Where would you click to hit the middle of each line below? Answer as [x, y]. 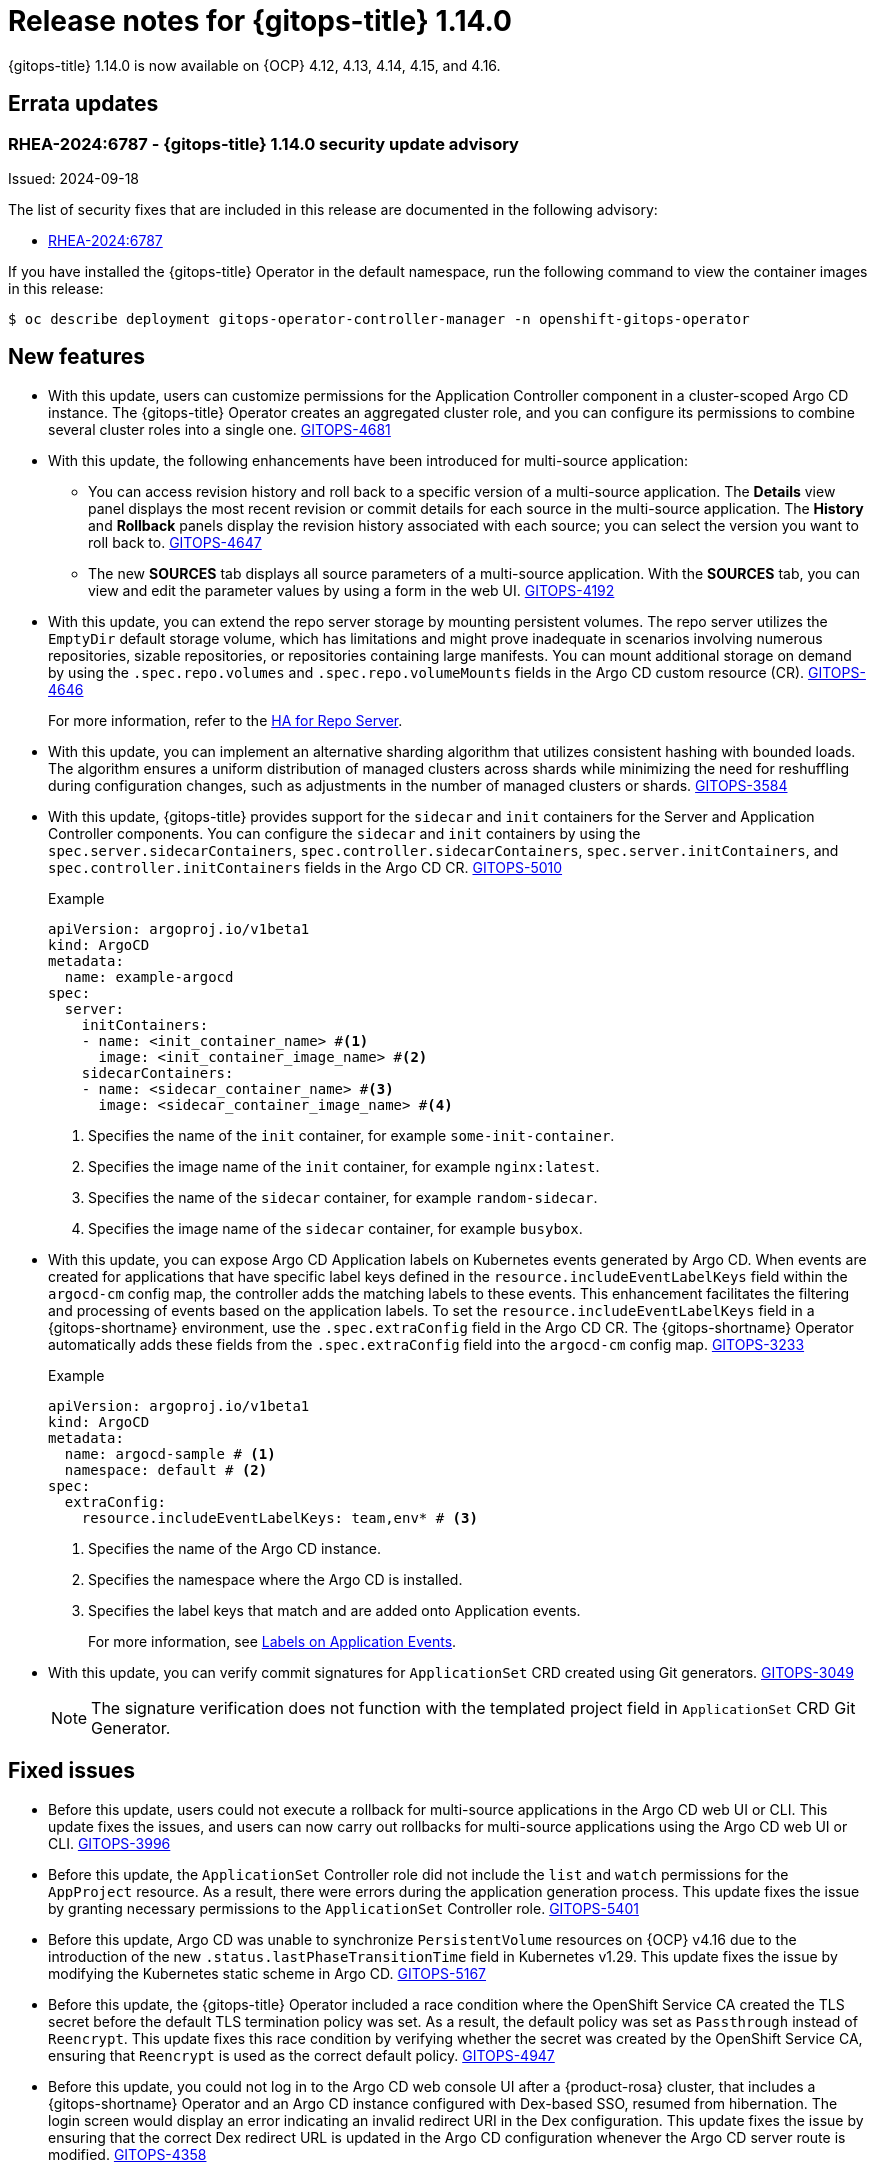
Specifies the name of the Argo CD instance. [235, 1548]
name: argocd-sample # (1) [170, 1453]
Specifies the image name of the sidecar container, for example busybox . [335, 1228]
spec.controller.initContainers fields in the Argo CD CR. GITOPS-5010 [305, 867]
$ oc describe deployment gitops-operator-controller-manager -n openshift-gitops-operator [379, 318]
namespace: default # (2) [166, 1469]
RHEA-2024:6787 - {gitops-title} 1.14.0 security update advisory [263, 143]
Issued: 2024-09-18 [74, 178]
